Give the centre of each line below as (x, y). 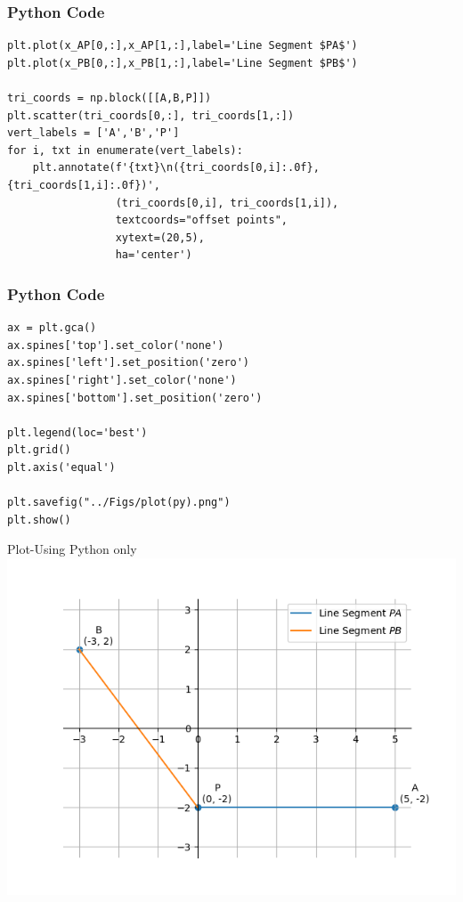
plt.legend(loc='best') (77, 432)
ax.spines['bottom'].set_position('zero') (135, 398)
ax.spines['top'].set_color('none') (116, 345)
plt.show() (39, 520)
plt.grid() (39, 450)
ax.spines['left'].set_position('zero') (129, 363)
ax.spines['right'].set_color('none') (122, 380)
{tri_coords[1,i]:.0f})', (84, 185)
